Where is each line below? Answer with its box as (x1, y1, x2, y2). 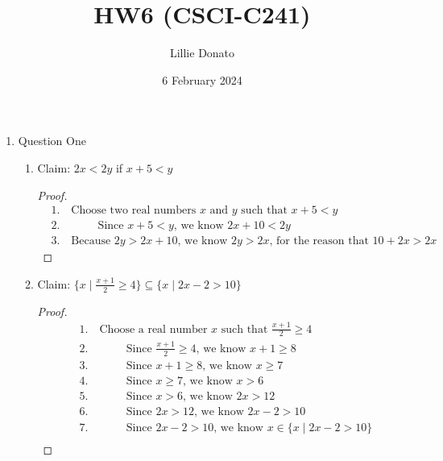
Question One (18, 132, 86, 149)
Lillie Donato (169, 44, 235, 61)
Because (71, 235, 111, 247)
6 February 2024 (162, 71, 242, 88)
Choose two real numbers (71, 205, 197, 217)
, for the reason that (269, 235, 369, 247)
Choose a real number (99, 323, 208, 335)
